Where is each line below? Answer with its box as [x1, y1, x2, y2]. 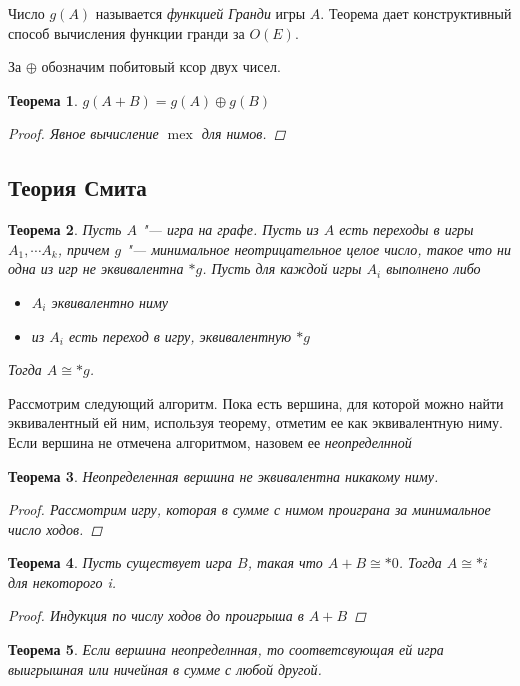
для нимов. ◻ [201, 123, 286, 144]
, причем [57, 238, 110, 259]
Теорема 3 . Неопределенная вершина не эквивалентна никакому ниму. [8, 465, 439, 486]
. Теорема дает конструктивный [320, 3, 512, 23]
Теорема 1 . [8, 89, 78, 110]
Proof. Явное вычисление [8, 123, 159, 144]
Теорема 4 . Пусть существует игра [8, 552, 232, 573]
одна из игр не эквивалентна [8, 258, 184, 279]
